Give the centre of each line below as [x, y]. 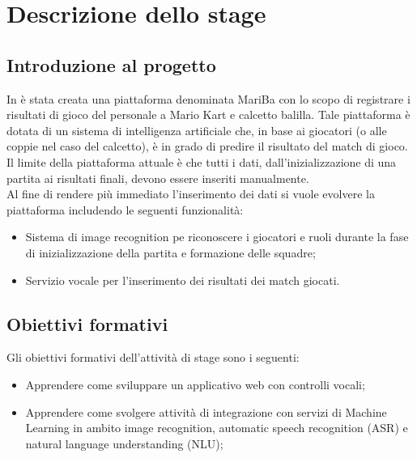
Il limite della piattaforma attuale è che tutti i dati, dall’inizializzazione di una [202, 161]
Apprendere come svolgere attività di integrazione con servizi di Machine [206, 411]
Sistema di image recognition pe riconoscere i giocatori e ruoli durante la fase [217, 237]
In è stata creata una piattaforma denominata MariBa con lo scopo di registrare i [208, 98]
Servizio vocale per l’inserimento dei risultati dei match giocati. [183, 280]
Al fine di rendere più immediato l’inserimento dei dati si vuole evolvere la [191, 194]
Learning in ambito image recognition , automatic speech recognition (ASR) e [217, 428]
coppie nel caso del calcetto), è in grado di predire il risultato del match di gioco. [207, 146]
